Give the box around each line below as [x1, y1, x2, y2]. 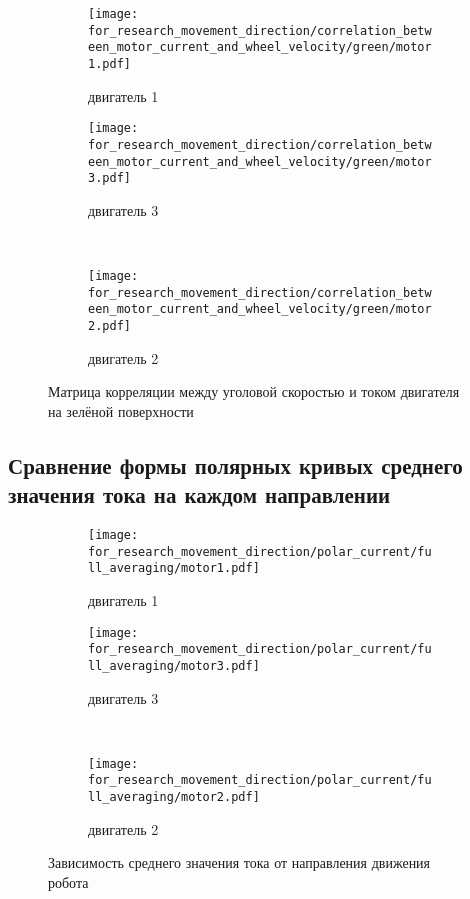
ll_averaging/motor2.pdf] [88, 790, 260, 805]
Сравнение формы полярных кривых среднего [8, 449, 463, 480]
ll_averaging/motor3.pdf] [88, 658, 260, 673]
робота [48, 871, 89, 892]
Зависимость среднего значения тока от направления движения [48, 852, 431, 873]
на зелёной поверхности [48, 400, 194, 421]
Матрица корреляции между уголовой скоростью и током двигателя [48, 381, 460, 402]
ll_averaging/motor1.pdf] [88, 561, 260, 576]
